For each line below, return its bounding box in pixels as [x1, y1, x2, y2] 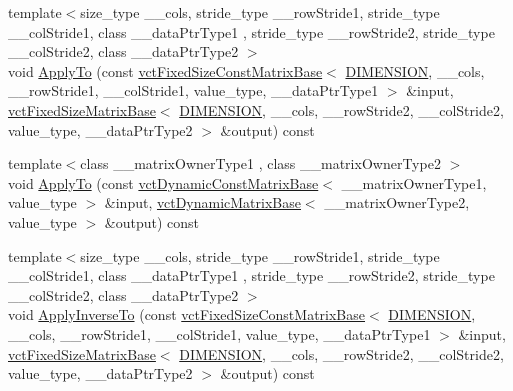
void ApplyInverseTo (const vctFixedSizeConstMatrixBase [8, 304, 366, 325]
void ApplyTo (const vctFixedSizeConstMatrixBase [8, 60, 323, 81]
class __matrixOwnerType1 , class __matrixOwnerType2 [80, 153, 441, 174]
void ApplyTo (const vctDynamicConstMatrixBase [8, 172, 319, 193]
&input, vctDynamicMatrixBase [104, 192, 301, 213]
